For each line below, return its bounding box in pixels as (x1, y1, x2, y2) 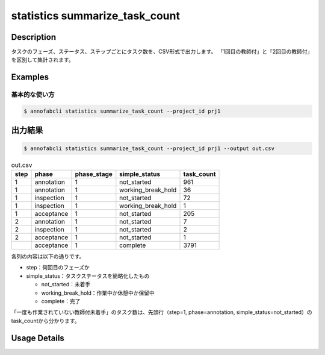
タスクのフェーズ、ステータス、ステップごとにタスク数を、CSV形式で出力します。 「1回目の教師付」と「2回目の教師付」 (11, 48, 310, 55)
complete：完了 (41, 297, 81, 304)
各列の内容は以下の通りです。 (11, 253, 85, 260)
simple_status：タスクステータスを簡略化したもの (26, 272, 150, 280)
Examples (11, 72, 49, 83)
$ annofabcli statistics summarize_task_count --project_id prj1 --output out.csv (23, 145, 275, 152)
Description (11, 32, 57, 42)
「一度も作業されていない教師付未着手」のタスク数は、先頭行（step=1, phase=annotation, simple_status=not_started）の (11, 309, 312, 316)
